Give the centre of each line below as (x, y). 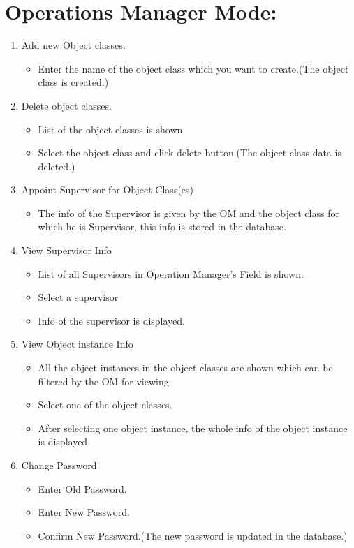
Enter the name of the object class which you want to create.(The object (193, 68)
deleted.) (57, 166)
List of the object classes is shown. (112, 129)
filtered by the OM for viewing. (105, 381)
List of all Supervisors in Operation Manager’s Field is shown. (171, 273)
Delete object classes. (66, 105)
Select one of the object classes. (105, 405)
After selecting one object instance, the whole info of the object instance (193, 428)
